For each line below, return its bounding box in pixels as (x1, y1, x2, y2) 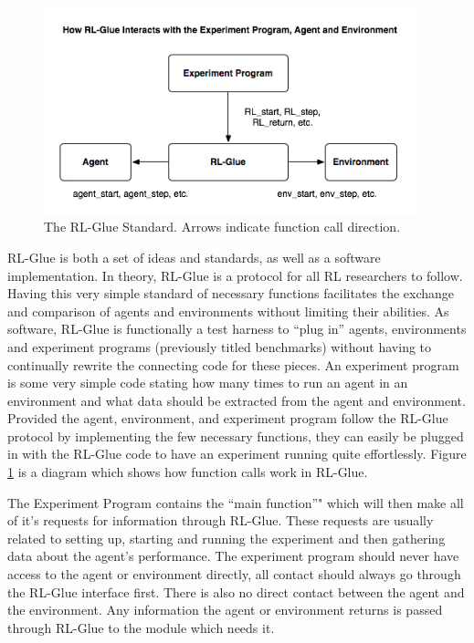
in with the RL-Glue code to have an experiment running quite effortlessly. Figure (7, 444, 467, 463)
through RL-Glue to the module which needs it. (7, 617, 275, 637)
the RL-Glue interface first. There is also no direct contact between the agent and (7, 582, 465, 601)
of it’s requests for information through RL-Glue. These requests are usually (7, 511, 434, 530)
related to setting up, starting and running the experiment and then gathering (7, 528, 446, 547)
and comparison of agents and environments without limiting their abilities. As (7, 301, 449, 320)
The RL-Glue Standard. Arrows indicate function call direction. (44, 217, 401, 236)
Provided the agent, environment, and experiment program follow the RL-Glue (7, 409, 448, 428)
